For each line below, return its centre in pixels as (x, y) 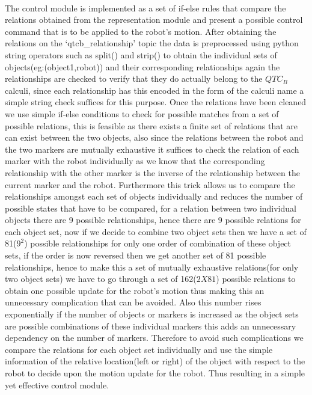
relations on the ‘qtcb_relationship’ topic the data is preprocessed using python (152, 43)
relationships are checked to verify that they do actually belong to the (134, 78)
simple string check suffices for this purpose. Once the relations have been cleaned (156, 102)
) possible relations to (256, 279)
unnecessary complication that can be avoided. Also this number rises (133, 302)
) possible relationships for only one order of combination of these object (158, 243)
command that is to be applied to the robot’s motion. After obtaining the (141, 31)
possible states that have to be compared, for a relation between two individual (151, 208)
